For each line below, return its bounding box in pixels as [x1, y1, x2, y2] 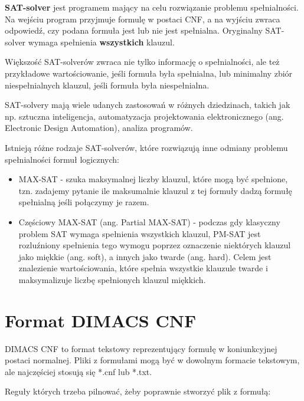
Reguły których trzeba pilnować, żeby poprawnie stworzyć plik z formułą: [5, 385, 271, 397]
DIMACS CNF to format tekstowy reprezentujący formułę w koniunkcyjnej [5, 342, 277, 354]
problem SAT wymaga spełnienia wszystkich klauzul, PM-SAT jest [18, 227, 261, 239]
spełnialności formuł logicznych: [5, 153, 119, 165]
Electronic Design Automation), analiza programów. [5, 121, 193, 134]
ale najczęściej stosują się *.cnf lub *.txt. [5, 365, 152, 377]
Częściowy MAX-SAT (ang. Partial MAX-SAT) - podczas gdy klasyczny [18, 215, 280, 228]
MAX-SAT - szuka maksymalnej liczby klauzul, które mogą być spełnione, [18, 173, 288, 185]
